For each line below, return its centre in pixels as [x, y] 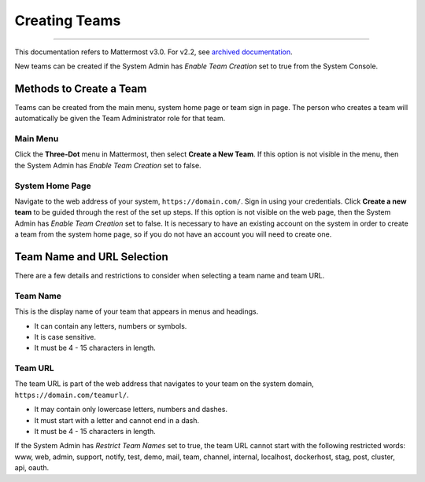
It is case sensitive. [65, 337]
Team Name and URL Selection [91, 257]
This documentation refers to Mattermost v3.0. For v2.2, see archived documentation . [153, 52]
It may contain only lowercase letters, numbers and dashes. [131, 410]
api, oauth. [32, 468]
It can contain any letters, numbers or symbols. [111, 326]
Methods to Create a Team [81, 88]
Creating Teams [68, 20]
